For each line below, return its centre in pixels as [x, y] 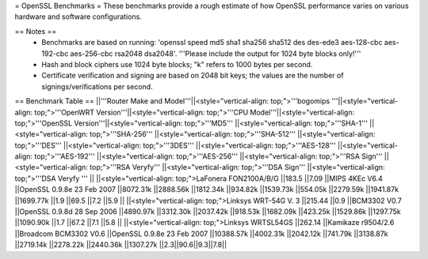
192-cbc [55, 53]
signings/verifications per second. [97, 86]
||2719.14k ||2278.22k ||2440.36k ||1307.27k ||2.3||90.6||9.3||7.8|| [121, 245]
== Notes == [36, 31]
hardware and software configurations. [78, 17]
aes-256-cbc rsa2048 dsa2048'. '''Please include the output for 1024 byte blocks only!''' [216, 53]
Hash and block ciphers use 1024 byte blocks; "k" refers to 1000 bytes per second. [177, 64]
